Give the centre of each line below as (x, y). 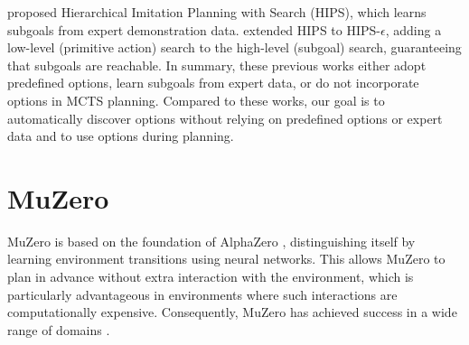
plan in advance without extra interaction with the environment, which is (211, 277)
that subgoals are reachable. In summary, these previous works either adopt (217, 65)
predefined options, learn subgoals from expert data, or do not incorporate (213, 83)
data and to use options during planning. (121, 136)
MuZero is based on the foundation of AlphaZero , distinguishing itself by (211, 241)
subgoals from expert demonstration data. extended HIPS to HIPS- (194, 29)
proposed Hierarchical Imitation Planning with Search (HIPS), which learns (217, 12)
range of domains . (59, 329)
